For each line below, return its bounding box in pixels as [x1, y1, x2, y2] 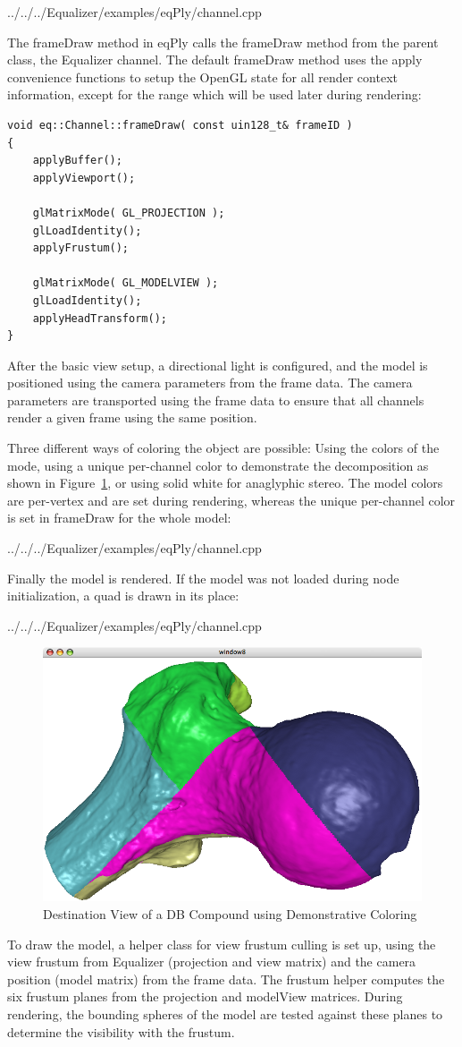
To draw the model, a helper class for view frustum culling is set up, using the [7, 934, 436, 953]
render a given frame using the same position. [7, 408, 257, 427]
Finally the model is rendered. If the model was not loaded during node [7, 568, 399, 587]
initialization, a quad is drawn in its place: [7, 586, 239, 605]
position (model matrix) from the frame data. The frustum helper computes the [7, 969, 445, 988]
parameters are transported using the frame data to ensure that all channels [7, 390, 424, 409]
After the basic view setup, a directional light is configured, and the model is [7, 355, 428, 374]
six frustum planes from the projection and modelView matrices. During [7, 987, 403, 1006]
